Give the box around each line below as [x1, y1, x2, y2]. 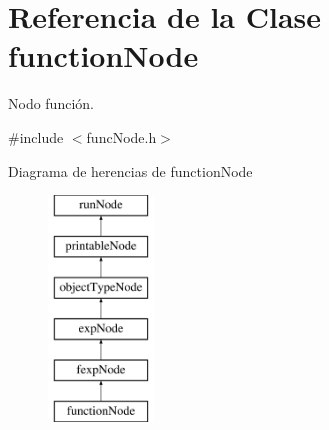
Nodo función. [8, 93, 94, 114]
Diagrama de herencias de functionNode [8, 160, 253, 181]
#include [8, 126, 64, 147]
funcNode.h [86, 126, 157, 147]
